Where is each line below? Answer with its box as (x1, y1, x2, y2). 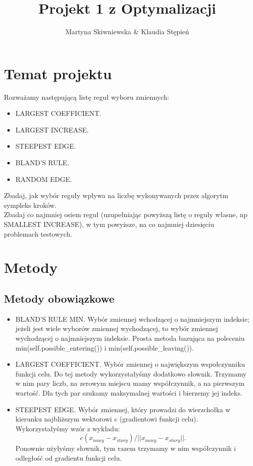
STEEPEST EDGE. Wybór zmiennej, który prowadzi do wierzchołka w (15, 404, 230, 414)
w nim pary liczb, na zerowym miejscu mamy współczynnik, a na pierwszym (15, 378, 245, 388)
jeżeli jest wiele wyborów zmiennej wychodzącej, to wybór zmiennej (15, 323, 218, 333)
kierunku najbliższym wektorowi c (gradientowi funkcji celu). (15, 414, 198, 424)
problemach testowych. (4, 228, 72, 239)
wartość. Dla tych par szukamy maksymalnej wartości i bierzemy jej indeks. (15, 387, 242, 398)
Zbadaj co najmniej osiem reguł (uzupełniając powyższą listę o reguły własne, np (4, 209, 248, 220)
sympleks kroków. (4, 200, 57, 210)
